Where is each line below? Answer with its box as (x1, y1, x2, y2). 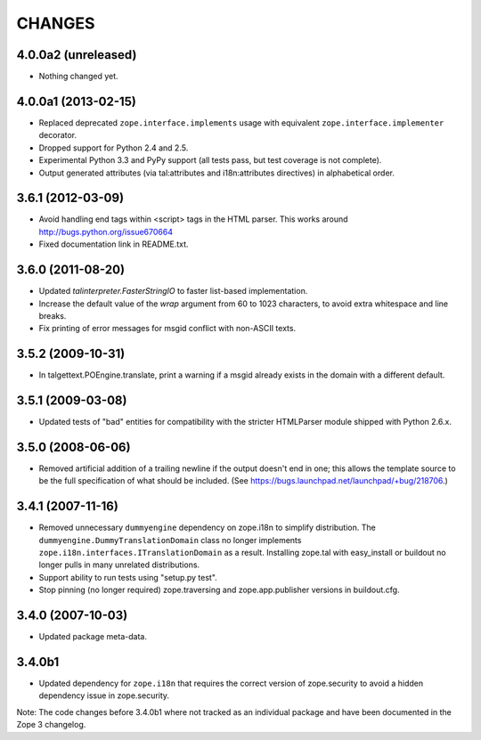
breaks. (38, 310, 67, 321)
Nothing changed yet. (38, 71, 119, 82)
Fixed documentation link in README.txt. (38, 239, 189, 249)
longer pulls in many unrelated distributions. (38, 559, 200, 570)
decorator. (38, 130, 77, 141)
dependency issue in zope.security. (38, 690, 169, 701)
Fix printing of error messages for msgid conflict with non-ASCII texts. (38, 323, 297, 334)
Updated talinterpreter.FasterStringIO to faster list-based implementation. (38, 286, 308, 297)
